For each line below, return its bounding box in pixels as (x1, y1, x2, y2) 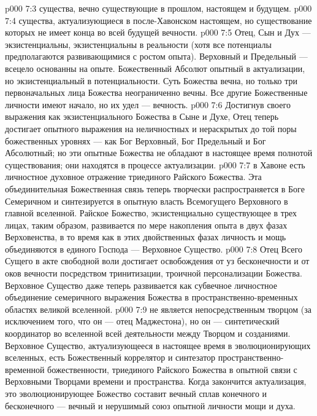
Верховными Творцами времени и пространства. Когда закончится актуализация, (5, 375, 307, 388)
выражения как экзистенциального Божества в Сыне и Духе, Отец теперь (5, 110, 279, 123)
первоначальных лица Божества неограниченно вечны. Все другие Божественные (5, 86, 308, 99)
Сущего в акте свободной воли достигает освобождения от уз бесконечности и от (5, 254, 310, 267)
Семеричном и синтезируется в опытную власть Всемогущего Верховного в (5, 194, 288, 207)
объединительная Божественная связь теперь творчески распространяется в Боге (5, 182, 305, 195)
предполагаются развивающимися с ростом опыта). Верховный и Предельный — (5, 50, 308, 63)
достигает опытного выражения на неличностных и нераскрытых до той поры (5, 122, 297, 135)
